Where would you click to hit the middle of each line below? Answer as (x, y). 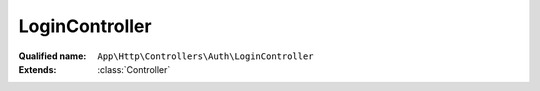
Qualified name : (52, 56)
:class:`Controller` (134, 69)
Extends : (37, 69)
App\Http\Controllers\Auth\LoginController (205, 56)
